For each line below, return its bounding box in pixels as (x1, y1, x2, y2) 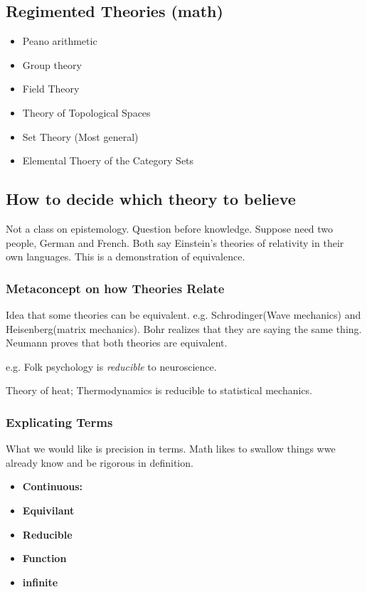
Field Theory (22, 81, 80, 96)
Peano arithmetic (22, 33, 97, 48)
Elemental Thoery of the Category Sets (22, 153, 194, 168)
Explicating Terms (6, 413, 113, 430)
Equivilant (22, 502, 75, 517)
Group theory (22, 57, 82, 72)
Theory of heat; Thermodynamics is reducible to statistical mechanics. (6, 383, 312, 398)
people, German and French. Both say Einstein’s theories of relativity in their (6, 235, 344, 250)
